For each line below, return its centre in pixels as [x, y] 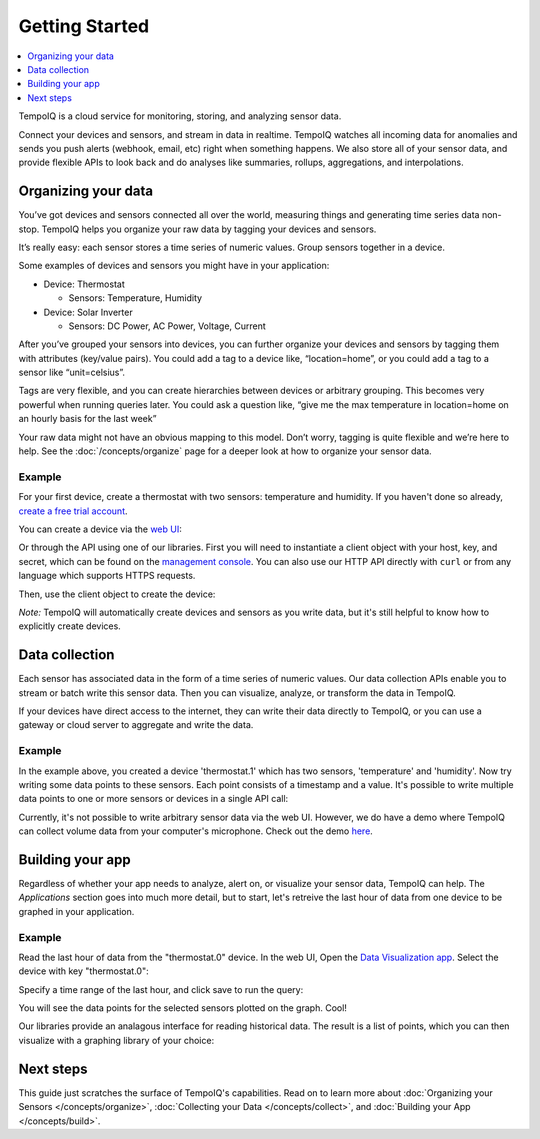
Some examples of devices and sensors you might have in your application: [174, 266]
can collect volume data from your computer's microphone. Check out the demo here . [196, 831]
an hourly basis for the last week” [87, 419]
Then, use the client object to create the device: [117, 594]
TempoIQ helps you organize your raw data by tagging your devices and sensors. [209, 229]
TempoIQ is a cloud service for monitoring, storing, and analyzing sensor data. [180, 116]
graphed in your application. [76, 911]
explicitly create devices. [70, 626]
